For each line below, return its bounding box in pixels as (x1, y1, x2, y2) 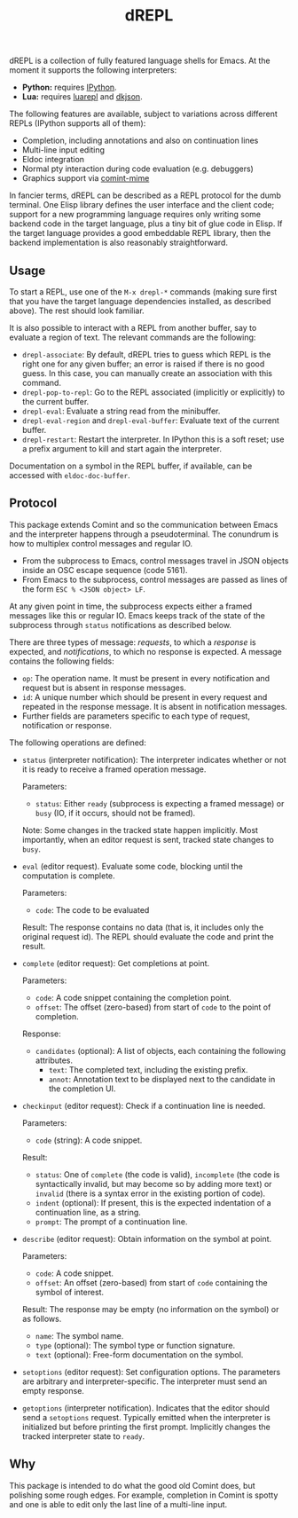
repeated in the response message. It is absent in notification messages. (21, 701, 288, 712)
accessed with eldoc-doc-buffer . (9, 470, 130, 480)
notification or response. (21, 720, 113, 730)
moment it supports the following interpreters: (9, 65, 177, 75)
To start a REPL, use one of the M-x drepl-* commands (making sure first (9, 287, 278, 297)
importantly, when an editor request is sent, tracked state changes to (21, 834, 275, 845)
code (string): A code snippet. (35, 1135, 143, 1145)
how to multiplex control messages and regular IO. (9, 538, 193, 548)
